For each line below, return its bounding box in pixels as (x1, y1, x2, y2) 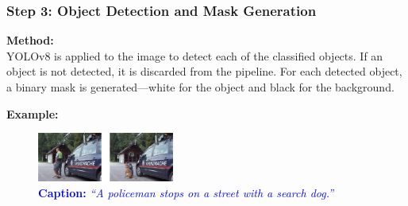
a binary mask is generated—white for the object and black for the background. (6, 79, 395, 95)
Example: (6, 105, 59, 122)
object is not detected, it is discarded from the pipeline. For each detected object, (6, 63, 402, 80)
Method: (6, 32, 54, 49)
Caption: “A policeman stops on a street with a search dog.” (38, 184, 334, 200)
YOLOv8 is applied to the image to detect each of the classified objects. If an (6, 47, 383, 64)
